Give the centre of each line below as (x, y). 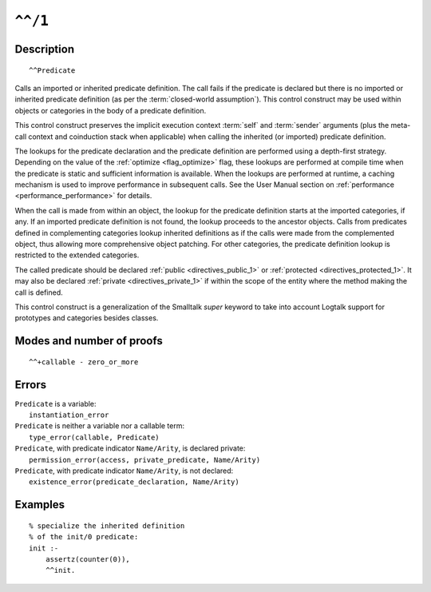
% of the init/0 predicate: (84, 537)
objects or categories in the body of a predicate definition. (111, 110)
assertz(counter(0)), (88, 559)
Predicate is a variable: (55, 403)
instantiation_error (69, 415)
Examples (40, 505)
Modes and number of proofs (89, 341)
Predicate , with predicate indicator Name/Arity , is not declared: (124, 471)
